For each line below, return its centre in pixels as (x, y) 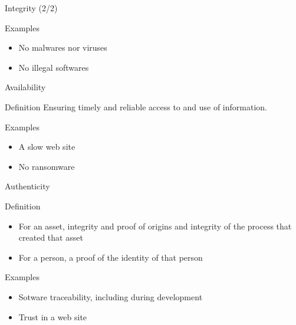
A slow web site (47, 147)
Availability (25, 87)
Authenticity (27, 186)
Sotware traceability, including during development (111, 296)
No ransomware (47, 166)
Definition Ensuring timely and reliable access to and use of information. (136, 106)
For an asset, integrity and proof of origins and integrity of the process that (155, 226)
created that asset (51, 237)
